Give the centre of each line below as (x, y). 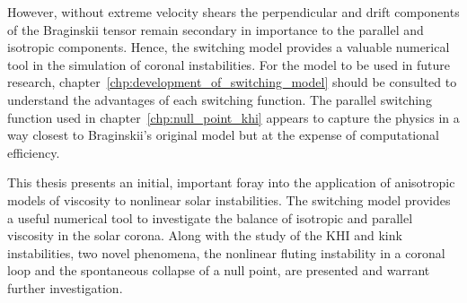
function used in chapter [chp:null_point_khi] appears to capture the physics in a (233, 117)
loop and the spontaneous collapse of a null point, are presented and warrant (219, 270)
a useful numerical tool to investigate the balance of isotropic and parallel (210, 217)
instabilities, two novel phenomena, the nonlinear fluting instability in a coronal (226, 252)
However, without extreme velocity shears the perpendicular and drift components (233, 12)
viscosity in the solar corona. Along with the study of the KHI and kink (205, 235)
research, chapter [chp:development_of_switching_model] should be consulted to (232, 82)
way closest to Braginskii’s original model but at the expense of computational (223, 135)
